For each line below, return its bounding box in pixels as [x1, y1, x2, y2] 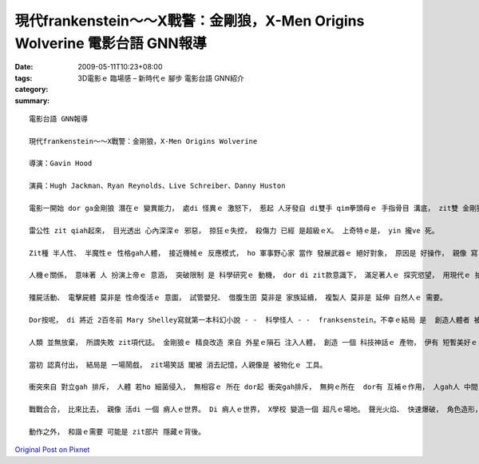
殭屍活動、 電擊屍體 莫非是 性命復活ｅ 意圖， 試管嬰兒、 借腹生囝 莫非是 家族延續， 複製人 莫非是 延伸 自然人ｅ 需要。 [29, 293, 447, 303]
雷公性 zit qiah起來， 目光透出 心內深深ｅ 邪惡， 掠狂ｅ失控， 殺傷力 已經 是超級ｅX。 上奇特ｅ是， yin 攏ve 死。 [29, 226, 439, 235]
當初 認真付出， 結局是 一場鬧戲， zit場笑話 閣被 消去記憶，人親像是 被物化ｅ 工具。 [29, 360, 327, 369]
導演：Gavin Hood [29, 159, 93, 168]
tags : [14, 73, 33, 83]
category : [14, 85, 49, 94]
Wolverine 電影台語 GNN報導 [14, 34, 207, 52]
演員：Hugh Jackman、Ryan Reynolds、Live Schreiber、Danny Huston [29, 181, 286, 191]
